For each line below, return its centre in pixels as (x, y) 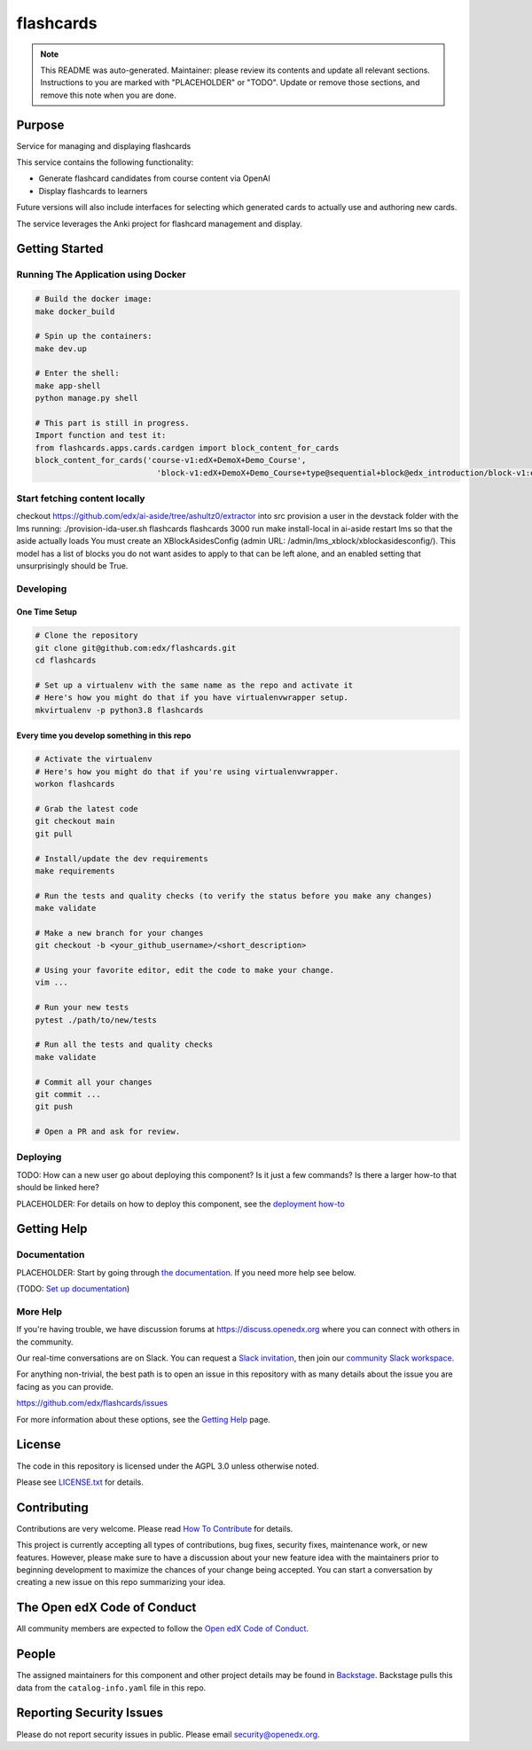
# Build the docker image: (94, 299)
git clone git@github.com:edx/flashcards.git (136, 648)
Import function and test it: (101, 436)
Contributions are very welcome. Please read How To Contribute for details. (155, 1528)
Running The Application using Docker (101, 275)
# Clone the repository (87, 636)
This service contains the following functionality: (105, 162)
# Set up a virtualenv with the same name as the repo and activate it (194, 686)
